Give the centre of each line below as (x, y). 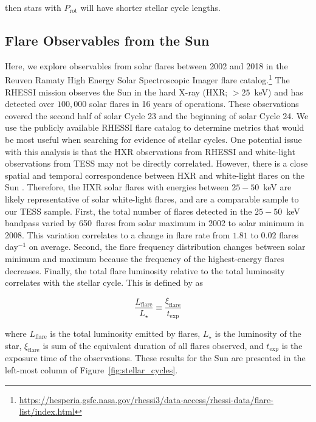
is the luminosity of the (258, 334)
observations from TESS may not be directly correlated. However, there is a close (156, 163)
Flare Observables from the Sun (107, 40)
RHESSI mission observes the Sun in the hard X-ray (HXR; (116, 92)
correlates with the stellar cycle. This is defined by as (104, 282)
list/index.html (47, 411)
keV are (277, 187)
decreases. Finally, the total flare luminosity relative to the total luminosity (145, 270)
